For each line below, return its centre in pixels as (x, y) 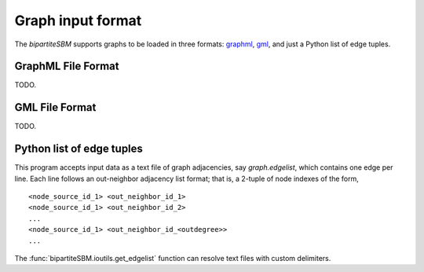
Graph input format (78, 20)
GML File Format (55, 107)
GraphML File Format (67, 66)
